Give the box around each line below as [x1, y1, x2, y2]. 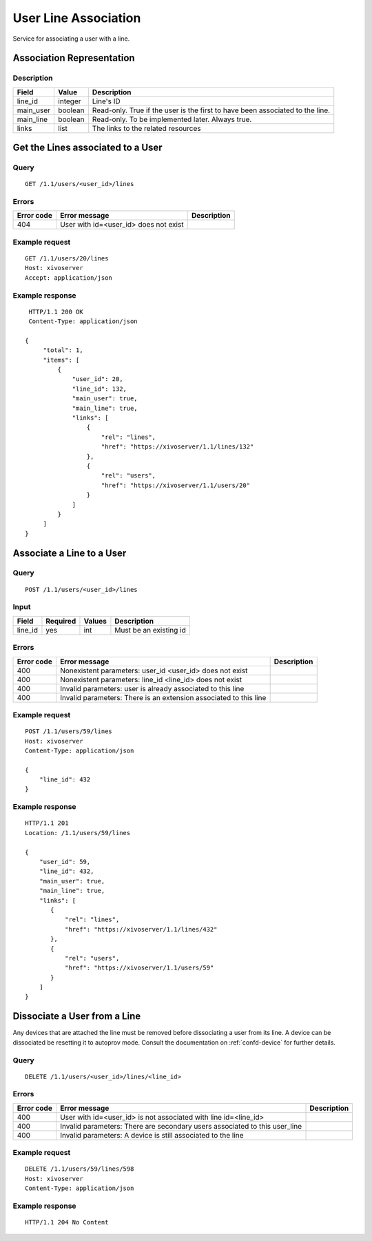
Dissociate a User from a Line [12, 1010, 141, 1023]
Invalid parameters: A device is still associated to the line [59, 1130, 244, 1140]
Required [45, 616, 76, 626]
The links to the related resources [92, 123, 201, 133]
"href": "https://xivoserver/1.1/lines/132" [101, 443, 254, 451]
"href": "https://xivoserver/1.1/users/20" [101, 481, 251, 489]
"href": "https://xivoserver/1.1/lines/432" [64, 925, 218, 933]
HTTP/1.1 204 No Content [25, 1218, 109, 1227]
